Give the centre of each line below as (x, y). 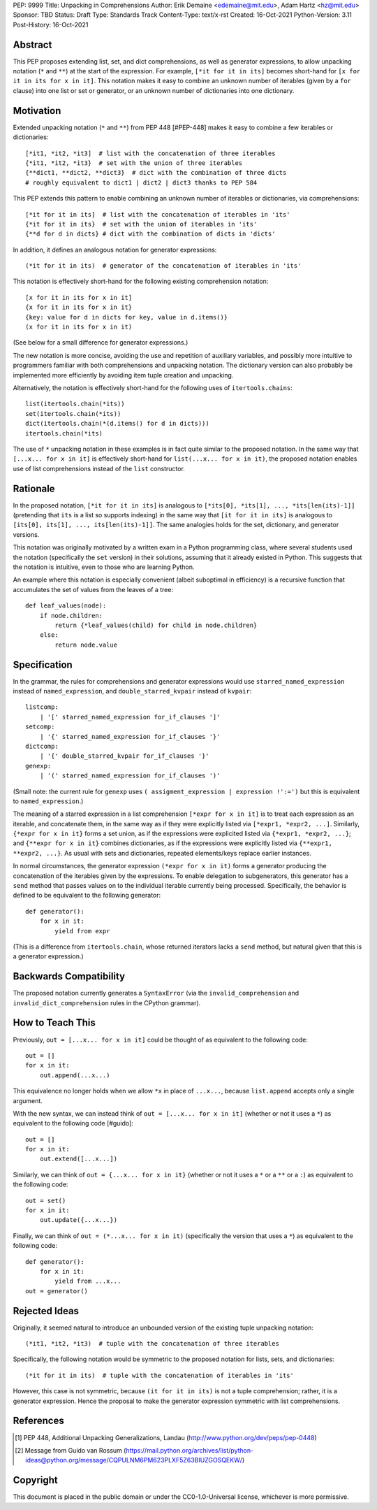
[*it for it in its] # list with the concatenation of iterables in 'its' (158, 214)
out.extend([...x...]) (79, 1159)
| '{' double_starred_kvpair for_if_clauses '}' (124, 756)
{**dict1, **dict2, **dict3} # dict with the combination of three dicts (156, 173)
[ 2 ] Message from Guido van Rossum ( (71, 1450)
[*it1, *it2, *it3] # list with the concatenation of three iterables (150, 153)
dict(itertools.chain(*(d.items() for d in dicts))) (117, 424)
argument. (28, 1100)
